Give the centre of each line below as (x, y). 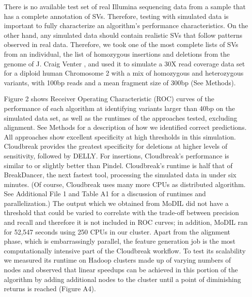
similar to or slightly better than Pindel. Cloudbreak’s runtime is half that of (118, 165)
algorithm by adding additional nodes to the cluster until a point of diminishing (123, 279)
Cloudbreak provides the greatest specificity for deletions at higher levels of (116, 146)
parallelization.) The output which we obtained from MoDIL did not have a (116, 203)
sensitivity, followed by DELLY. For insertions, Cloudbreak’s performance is (117, 155)
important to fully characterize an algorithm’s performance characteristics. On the (126, 25)
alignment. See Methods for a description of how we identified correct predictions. (125, 127)
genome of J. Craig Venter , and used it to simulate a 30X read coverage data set (125, 63)
